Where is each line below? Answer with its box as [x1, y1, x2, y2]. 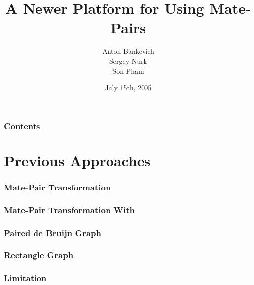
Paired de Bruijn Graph [4, 226, 101, 238]
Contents [4, 119, 40, 132]
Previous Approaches [4, 150, 151, 170]
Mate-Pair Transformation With [4, 203, 135, 216]
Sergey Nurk [109, 55, 147, 66]
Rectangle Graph [4, 249, 73, 261]
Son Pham [112, 65, 144, 76]
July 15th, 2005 [105, 82, 152, 93]
